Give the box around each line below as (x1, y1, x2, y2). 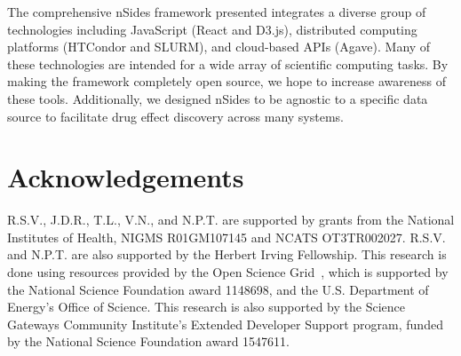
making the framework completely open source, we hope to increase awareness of (7, 72, 446, 91)
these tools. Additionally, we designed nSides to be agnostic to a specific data (7, 89, 428, 107)
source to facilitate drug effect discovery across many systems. (7, 107, 345, 125)
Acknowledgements (7, 159, 244, 195)
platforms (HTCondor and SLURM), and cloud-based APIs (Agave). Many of (7, 37, 431, 56)
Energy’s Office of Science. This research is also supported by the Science (7, 297, 405, 316)
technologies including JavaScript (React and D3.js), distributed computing (7, 20, 417, 38)
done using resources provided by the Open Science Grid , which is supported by (7, 263, 449, 281)
